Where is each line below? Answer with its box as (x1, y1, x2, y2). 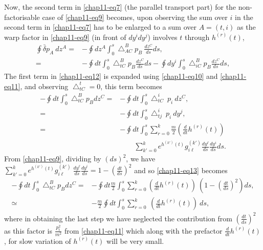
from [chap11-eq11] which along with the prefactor (64, 225, 223, 236)
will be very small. (106, 235, 164, 246)
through (184, 31, 210, 42)
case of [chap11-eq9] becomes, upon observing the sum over (42, 11, 228, 22)
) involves (147, 31, 178, 42)
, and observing (20, 80, 69, 91)
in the (234, 11, 253, 22)
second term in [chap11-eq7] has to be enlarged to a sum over (4, 22, 196, 32)
